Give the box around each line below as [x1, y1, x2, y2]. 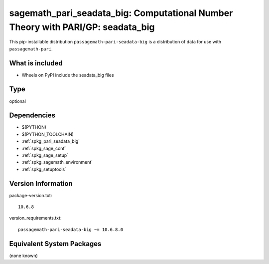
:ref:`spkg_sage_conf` [21, 145, 67, 151]
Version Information [9, 179, 73, 188]
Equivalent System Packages [9, 240, 102, 248]
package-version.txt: [9, 192, 52, 198]
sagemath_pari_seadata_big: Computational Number [9, 7, 233, 18]
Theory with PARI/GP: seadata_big [9, 21, 155, 32]
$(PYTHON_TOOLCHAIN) [21, 131, 74, 137]
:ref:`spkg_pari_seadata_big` [21, 138, 80, 144]
